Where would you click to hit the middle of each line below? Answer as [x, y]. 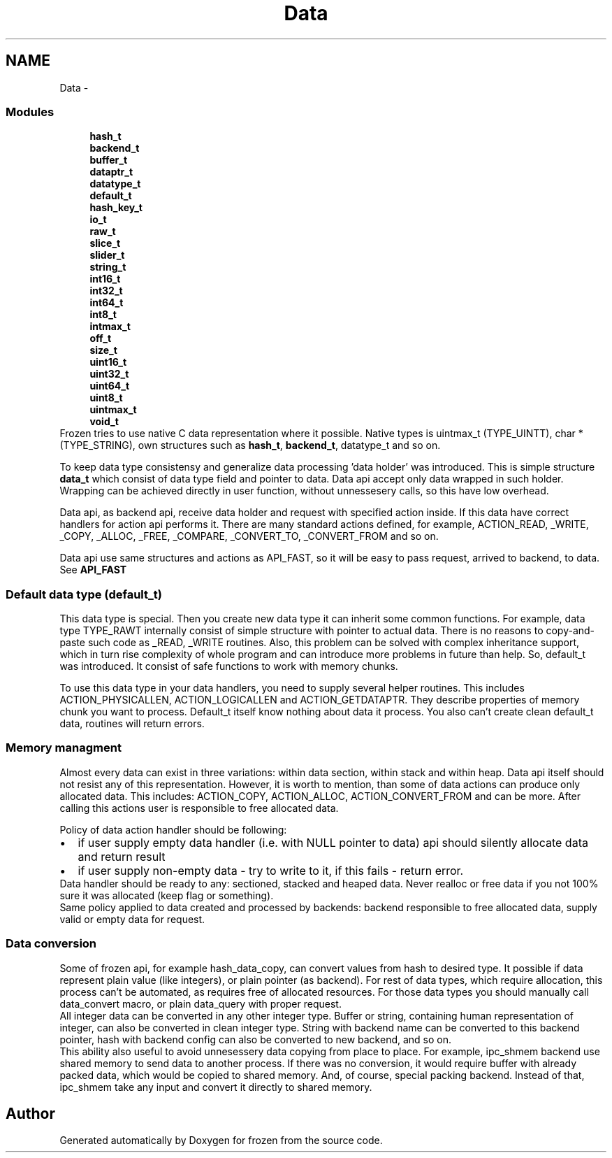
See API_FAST [93, 570]
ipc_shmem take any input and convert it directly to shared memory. [216, 1087]
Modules [30, 112]
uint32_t [109, 374]
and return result [122, 856]
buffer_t [109, 160]
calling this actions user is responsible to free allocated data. [199, 808]
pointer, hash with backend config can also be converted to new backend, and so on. [256, 1039]
